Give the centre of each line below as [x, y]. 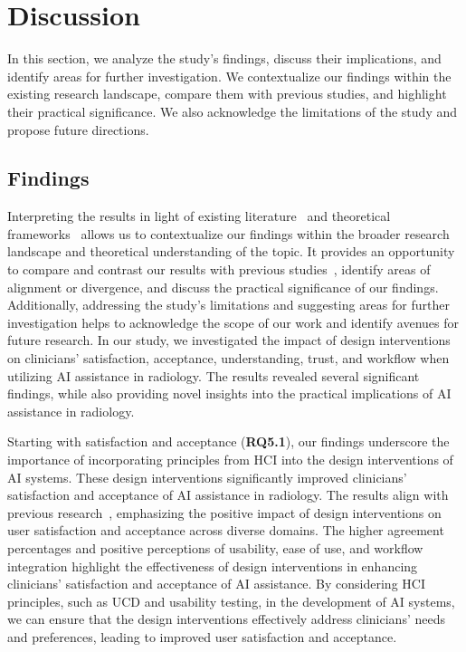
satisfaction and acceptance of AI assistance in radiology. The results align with [228, 495]
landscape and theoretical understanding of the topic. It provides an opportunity [231, 251]
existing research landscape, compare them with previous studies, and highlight [227, 94]
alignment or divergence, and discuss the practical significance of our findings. [223, 287]
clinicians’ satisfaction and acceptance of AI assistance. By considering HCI [216, 584]
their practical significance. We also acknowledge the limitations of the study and [232, 111]
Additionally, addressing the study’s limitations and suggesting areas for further [228, 305]
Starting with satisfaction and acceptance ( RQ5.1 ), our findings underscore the [228, 441]
